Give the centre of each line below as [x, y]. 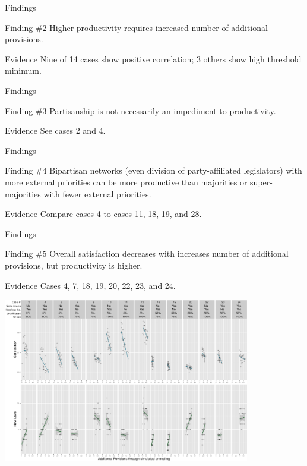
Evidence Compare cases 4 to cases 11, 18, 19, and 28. [103, 214]
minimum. [23, 70]
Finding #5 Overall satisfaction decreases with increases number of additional [147, 254]
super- [261, 182]
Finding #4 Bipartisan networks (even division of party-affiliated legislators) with [153, 170]
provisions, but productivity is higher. [74, 265]
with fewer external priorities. [97, 193]
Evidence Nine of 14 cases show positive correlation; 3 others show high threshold [153, 59]
